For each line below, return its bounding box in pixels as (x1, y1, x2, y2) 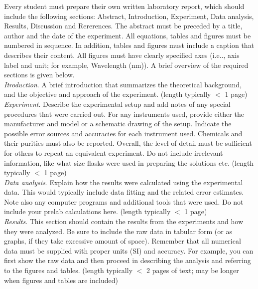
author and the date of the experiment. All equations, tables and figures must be (4, 30, 251, 40)
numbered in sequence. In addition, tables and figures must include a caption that (4, 40, 255, 50)
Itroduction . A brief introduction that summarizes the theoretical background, (4, 79, 242, 89)
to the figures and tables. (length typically (4, 265, 133, 276)
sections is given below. (4, 69, 75, 80)
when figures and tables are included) (4, 275, 118, 285)
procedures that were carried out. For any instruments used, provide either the (4, 108, 244, 119)
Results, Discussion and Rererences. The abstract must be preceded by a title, (4, 20, 243, 31)
